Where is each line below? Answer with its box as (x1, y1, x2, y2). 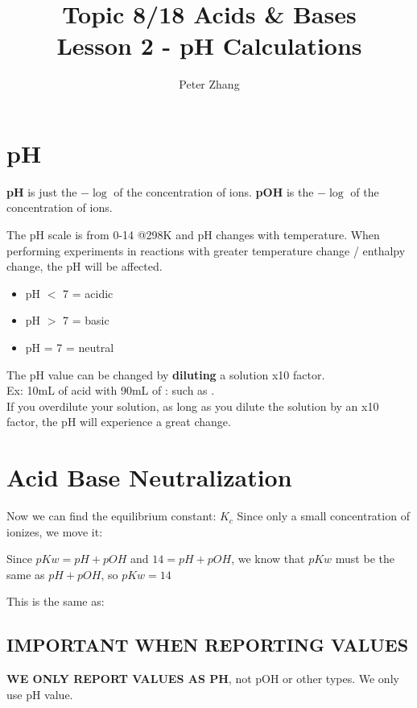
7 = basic (63, 312, 109, 329)
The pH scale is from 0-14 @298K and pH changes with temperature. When (6, 226, 380, 243)
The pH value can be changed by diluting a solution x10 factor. (6, 366, 325, 383)
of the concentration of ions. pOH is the (114, 183, 314, 200)
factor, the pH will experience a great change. (6, 413, 231, 430)
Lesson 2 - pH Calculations (56, 29, 362, 62)
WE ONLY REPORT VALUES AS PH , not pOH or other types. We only (6, 670, 399, 687)
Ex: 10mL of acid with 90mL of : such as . (6, 382, 215, 399)
